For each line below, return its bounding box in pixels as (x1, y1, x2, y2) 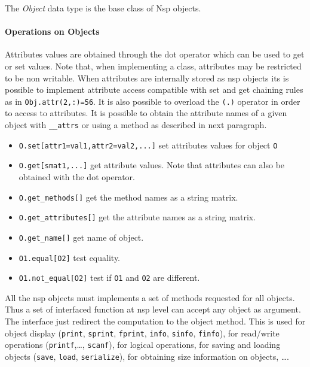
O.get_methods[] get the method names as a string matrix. (19, 190, 238, 203)
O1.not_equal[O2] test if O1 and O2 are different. (19, 271, 200, 284)
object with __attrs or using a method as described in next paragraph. (5, 119, 267, 131)
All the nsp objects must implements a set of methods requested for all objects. (5, 291, 295, 304)
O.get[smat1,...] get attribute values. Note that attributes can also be (19, 159, 285, 171)
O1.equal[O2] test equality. (19, 251, 121, 263)
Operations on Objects (5, 25, 100, 38)
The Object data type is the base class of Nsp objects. (5, 2, 201, 14)
